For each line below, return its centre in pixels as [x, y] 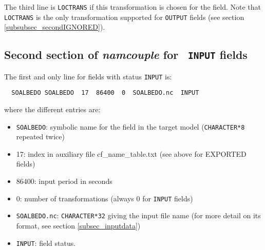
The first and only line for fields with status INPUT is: [88, 76]
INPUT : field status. [46, 243]
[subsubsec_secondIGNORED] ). [55, 27]
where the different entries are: [52, 109]
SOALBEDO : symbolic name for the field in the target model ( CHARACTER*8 [130, 126]
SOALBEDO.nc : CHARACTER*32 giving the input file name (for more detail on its [138, 215]
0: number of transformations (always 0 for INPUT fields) [105, 198]
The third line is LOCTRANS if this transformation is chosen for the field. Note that [133, 7]
